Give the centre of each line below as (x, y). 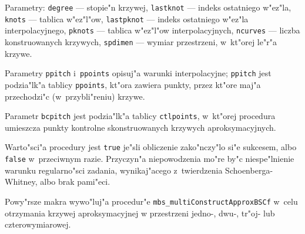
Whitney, (21, 182)
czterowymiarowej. (38, 224)
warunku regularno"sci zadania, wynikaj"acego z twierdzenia (114, 170)
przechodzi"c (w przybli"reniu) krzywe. (75, 96)
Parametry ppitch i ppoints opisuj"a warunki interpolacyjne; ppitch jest (138, 73)
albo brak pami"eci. (75, 182)
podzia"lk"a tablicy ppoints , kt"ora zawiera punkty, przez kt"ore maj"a (133, 84)
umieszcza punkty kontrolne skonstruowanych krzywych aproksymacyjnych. (140, 127)
